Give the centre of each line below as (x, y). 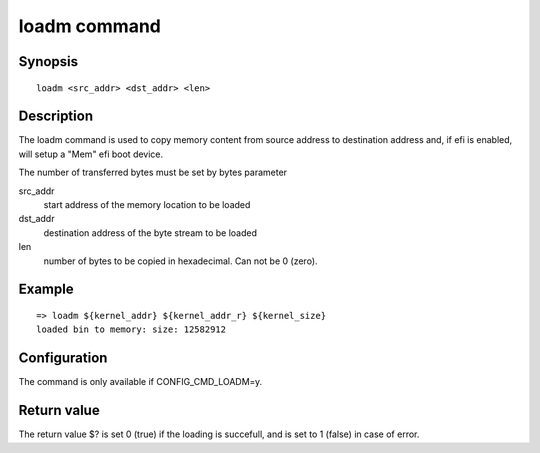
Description (56, 116)
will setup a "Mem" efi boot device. (91, 154)
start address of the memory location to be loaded (147, 205)
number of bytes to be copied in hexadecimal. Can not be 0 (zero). (181, 261)
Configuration (63, 358)
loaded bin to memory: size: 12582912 (131, 329)
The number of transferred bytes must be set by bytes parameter (153, 172)
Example (46, 289)
